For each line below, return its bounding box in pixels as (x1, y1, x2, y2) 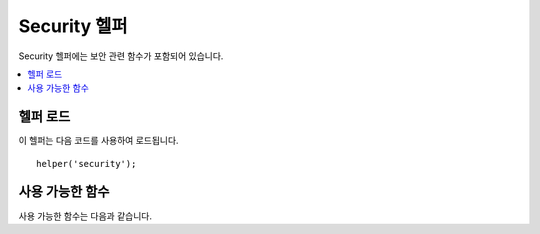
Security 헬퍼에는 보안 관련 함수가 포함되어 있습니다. (18, 50, 224, 62)
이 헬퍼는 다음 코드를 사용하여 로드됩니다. (18, 135, 179, 147)
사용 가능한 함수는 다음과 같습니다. (18, 210, 152, 222)
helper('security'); (36, 158, 137, 169)
